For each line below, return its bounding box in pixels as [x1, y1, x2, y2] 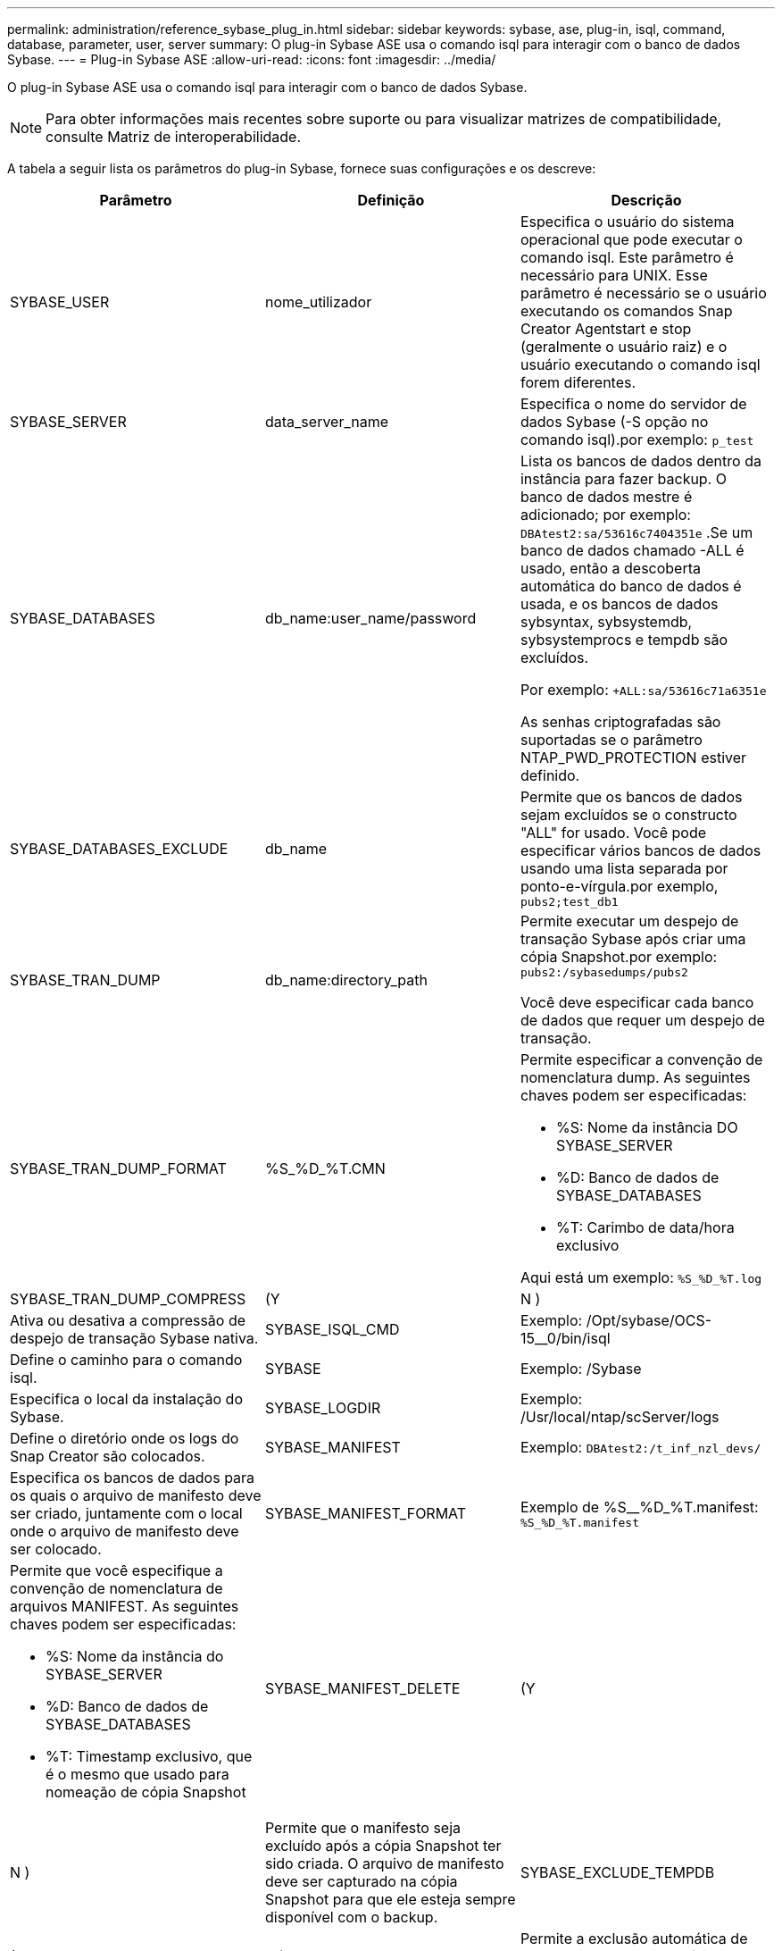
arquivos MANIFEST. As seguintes [10, 1597, 239, 1615]
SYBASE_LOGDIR [264, 1399, 381, 1417]
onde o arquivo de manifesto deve [10, 1522, 239, 1540]
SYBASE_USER [10, 293, 110, 311]
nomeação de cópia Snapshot [46, 1783, 246, 1801]
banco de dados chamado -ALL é [520, 541, 745, 559]
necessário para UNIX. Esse [520, 266, 708, 284]
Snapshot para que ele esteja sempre [264, 1890, 516, 1908]
